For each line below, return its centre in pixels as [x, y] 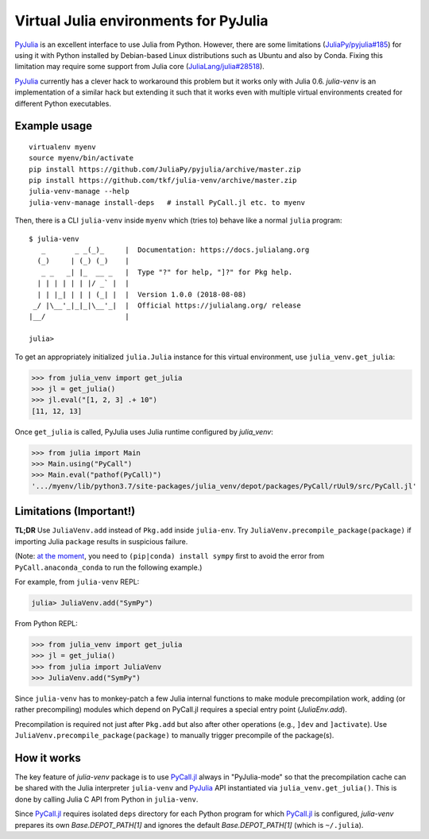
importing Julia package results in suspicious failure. [101, 541]
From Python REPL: [46, 623]
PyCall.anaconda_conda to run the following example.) [108, 567]
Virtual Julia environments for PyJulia [142, 21]
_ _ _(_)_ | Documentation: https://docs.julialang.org [175, 250]
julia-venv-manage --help [79, 191]
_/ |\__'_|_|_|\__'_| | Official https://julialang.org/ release [167, 305]
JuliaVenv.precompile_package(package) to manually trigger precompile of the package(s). [174, 736]
